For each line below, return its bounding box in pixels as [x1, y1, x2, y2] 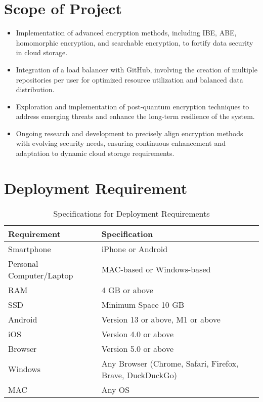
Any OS [101, 383, 130, 395]
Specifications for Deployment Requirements [53, 207, 210, 219]
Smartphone [8, 243, 51, 255]
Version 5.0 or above [101, 342, 174, 354]
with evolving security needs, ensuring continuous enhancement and [16, 138, 226, 148]
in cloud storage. [16, 47, 68, 58]
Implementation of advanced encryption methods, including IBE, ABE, [16, 27, 237, 38]
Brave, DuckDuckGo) [101, 369, 177, 381]
